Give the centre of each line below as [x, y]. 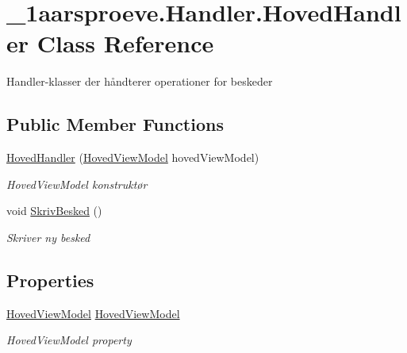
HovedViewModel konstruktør [77, 184]
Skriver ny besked [48, 237]
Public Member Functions [115, 124]
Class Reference [125, 43]
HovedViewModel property [69, 340]
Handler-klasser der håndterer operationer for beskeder [140, 81]
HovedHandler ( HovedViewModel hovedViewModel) [133, 157]
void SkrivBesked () [54, 211]
